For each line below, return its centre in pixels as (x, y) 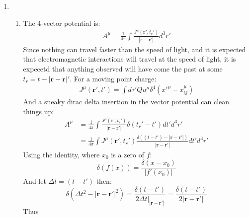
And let (35, 181)
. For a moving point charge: (113, 78)
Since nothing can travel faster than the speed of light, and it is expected (134, 49)
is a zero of (127, 154)
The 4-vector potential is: (62, 23)
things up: (39, 111)
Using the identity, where (61, 154)
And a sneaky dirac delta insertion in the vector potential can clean (126, 102)
